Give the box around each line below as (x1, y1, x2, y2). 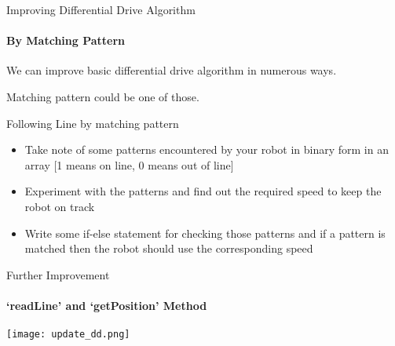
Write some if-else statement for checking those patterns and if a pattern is (24, 224, 386, 241)
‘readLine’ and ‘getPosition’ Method (6, 297, 207, 313)
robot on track (24, 198, 95, 214)
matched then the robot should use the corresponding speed (24, 240, 313, 257)
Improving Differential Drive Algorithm (6, 2, 196, 17)
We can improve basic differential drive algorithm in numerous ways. (6, 62, 337, 78)
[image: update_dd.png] (6, 329, 130, 341)
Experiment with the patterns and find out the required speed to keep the (24, 183, 382, 199)
